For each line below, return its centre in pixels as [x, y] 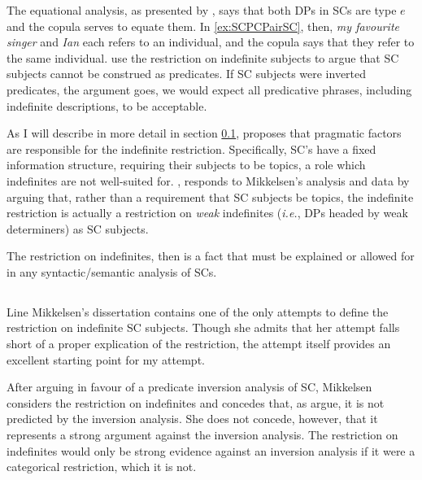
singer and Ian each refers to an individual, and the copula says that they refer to [211, 42]
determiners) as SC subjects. [78, 228]
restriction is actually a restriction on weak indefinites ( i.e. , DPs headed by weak [207, 213]
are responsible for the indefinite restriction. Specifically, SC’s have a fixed [191, 148]
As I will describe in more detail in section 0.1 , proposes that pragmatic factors [204, 133]
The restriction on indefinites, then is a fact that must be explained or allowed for [211, 256]
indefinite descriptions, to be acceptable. [107, 105]
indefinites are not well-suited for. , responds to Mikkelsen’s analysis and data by [208, 180]
